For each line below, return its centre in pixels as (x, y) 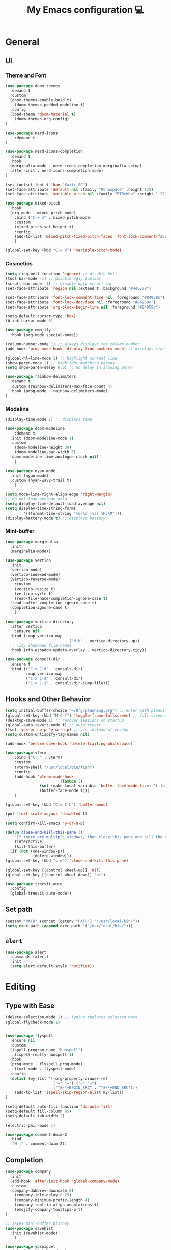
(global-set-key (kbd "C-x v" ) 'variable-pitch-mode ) (64, 250)
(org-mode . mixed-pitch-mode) (43, 213)
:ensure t (20, 664)
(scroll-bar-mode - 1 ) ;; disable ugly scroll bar (59, 284)
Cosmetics (19, 263)
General (22, 42)
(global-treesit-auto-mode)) (41, 894)
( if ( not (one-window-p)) (37, 851)
